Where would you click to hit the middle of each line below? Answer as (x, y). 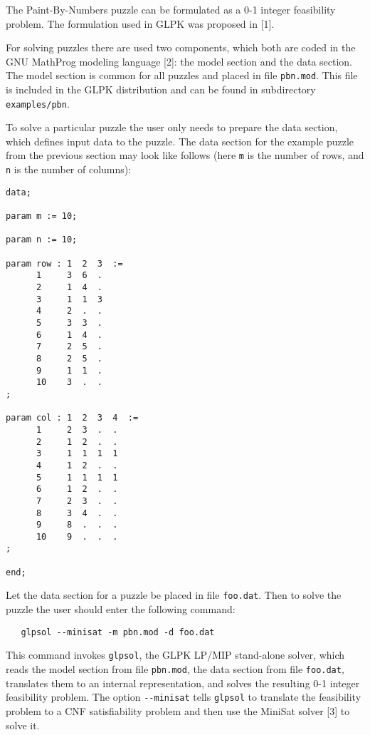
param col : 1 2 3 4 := (72, 418)
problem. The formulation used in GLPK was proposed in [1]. (140, 23)
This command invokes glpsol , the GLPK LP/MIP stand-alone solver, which (175, 655)
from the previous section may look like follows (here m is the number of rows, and (185, 155)
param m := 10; (42, 216)
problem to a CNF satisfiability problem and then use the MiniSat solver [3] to (178, 710)
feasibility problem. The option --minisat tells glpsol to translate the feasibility (184, 697)
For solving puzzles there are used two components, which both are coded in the (181, 47)
